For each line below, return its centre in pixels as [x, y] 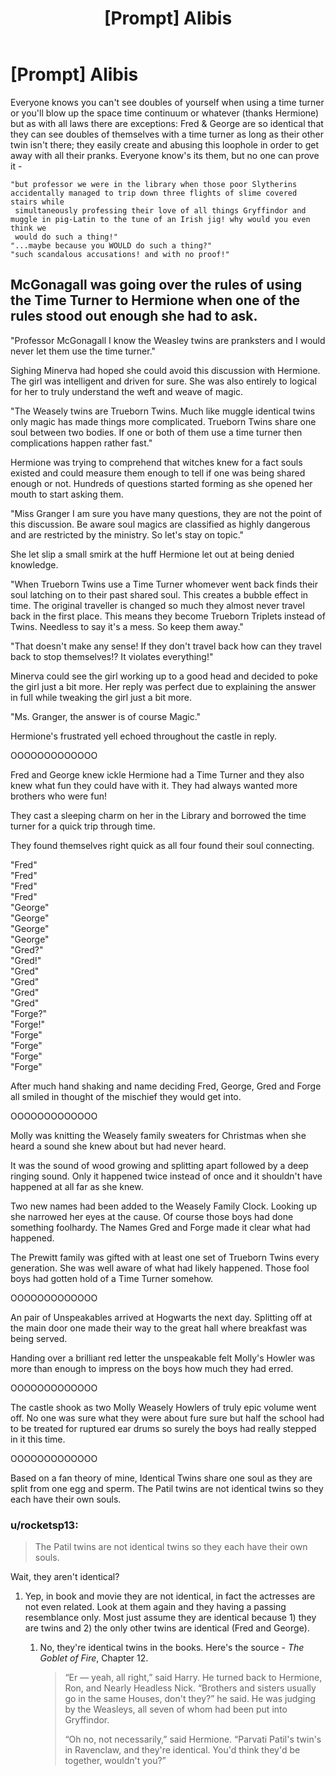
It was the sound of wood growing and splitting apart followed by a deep [159, 1165]
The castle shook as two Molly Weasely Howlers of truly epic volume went [163, 1407]
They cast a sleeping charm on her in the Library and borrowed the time [158, 815]
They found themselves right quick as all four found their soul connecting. [162, 845]
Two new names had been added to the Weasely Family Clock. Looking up [164, 1206]
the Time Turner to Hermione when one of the [155, 300]
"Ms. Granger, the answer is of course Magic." [106, 716]
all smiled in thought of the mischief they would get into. [126, 1096]
